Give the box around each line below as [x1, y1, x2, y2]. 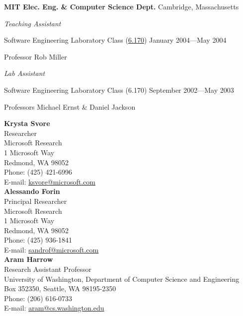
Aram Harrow [4, 254, 53, 264]
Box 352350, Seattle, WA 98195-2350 [4, 283, 116, 294]
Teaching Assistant [4, 18, 61, 28]
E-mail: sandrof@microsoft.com [4, 244, 99, 254]
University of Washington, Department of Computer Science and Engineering [4, 273, 240, 284]
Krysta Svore [4, 118, 50, 128]
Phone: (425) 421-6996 [4, 167, 73, 177]
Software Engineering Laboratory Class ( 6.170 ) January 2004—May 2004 [4, 35, 227, 45]
